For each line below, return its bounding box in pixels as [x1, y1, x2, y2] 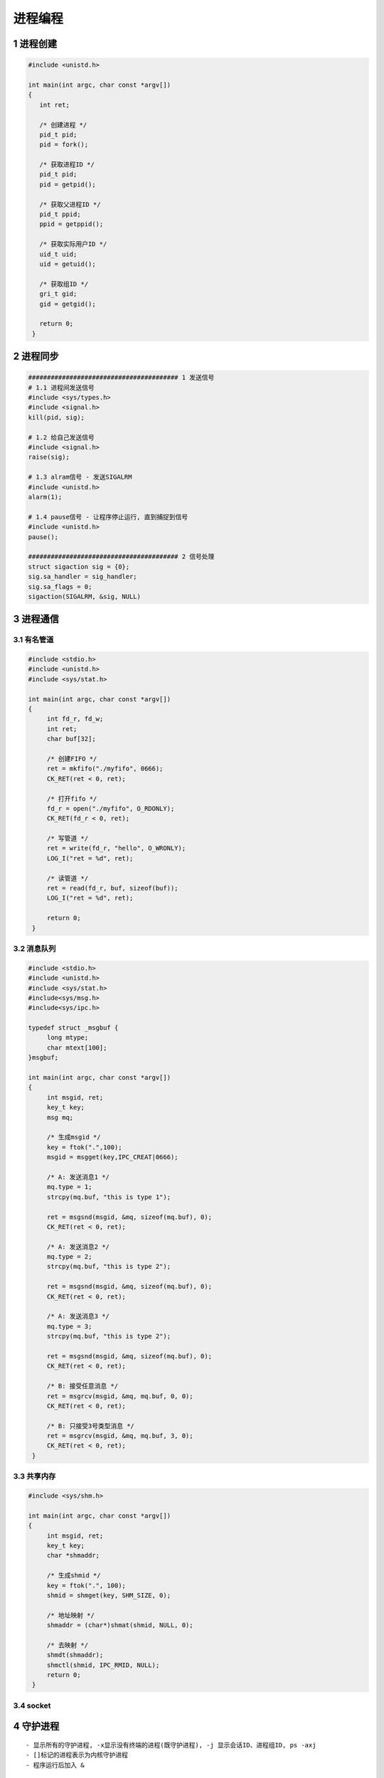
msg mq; [46, 1113, 74, 1122]
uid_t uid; [39, 250, 78, 258]
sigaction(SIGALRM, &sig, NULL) [28, 592, 142, 600]
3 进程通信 [13, 613, 60, 625]
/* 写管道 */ [46, 834, 89, 843]
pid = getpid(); [39, 180, 96, 188]
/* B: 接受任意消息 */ [46, 1382, 119, 1390]
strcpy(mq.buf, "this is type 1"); [46, 1193, 171, 1201]
